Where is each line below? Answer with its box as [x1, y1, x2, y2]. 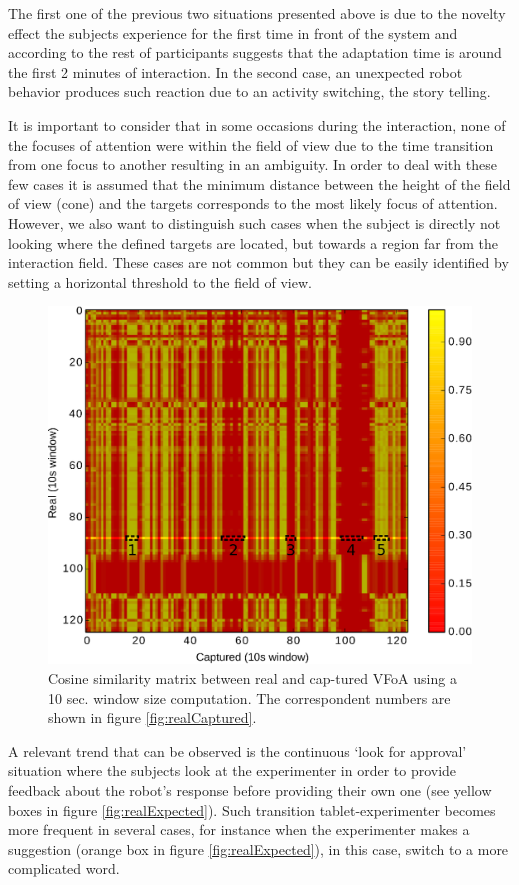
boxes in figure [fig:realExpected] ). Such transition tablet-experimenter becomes [8, 799, 496, 820]
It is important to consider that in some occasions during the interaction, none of [8, 114, 506, 135]
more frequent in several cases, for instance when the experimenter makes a [8, 819, 470, 840]
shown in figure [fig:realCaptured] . [48, 707, 257, 728]
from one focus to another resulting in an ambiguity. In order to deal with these [8, 154, 497, 175]
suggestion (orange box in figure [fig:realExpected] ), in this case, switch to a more [8, 838, 509, 859]
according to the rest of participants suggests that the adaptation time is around [8, 42, 502, 63]
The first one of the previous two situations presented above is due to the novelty [8, 3, 506, 23]
